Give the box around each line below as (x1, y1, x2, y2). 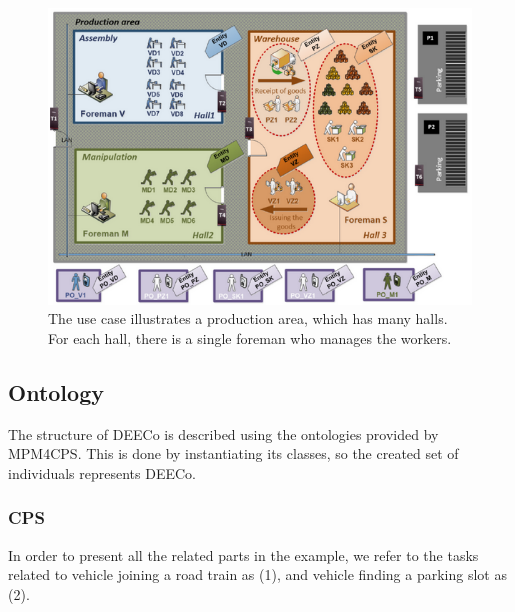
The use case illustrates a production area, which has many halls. (48, 308, 448, 329)
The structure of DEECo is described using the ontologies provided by (8, 423, 439, 444)
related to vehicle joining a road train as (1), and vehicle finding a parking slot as (8, 564, 507, 585)
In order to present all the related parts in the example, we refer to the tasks (8, 544, 479, 565)
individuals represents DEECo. (8, 462, 196, 483)
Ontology (8, 376, 104, 407)
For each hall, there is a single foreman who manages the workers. (48, 327, 452, 348)
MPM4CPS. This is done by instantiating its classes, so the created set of (8, 443, 459, 464)
